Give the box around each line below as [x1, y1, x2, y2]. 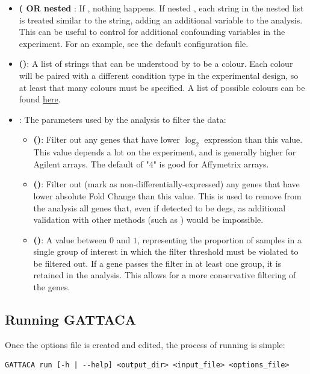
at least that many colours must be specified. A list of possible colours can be [19, 81, 305, 93]
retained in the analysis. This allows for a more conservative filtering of [33, 269, 296, 281]
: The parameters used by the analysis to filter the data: [19, 113, 226, 125]
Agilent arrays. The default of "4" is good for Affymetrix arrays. [33, 157, 269, 170]
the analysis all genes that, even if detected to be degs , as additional [33, 201, 286, 214]
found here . [19, 93, 61, 105]
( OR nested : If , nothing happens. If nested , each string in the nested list [19, 2, 304, 14]
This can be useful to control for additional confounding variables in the [19, 25, 285, 38]
